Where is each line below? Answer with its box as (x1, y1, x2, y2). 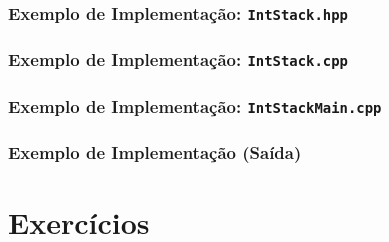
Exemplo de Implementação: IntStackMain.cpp (8, 93, 382, 118)
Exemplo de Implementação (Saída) (8, 140, 302, 165)
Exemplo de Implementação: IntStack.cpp (8, 47, 348, 72)
